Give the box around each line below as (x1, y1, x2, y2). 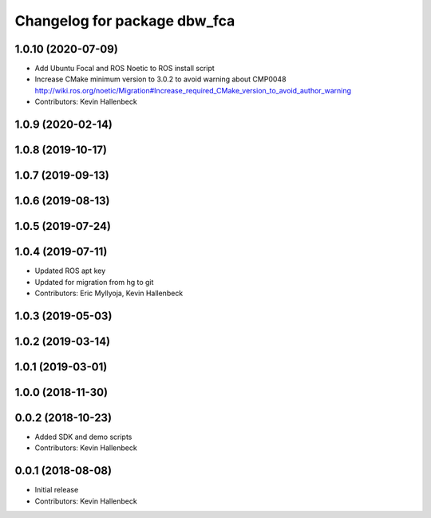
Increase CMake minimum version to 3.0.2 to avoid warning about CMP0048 (34, 74, 287, 84)
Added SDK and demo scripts (34, 432, 132, 441)
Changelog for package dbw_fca (14, 12, 235, 30)
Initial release (34, 485, 79, 495)
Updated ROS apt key (34, 266, 106, 275)
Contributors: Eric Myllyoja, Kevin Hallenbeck (34, 288, 184, 298)
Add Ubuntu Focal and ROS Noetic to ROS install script (34, 64, 215, 73)
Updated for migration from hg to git (34, 277, 154, 287)
